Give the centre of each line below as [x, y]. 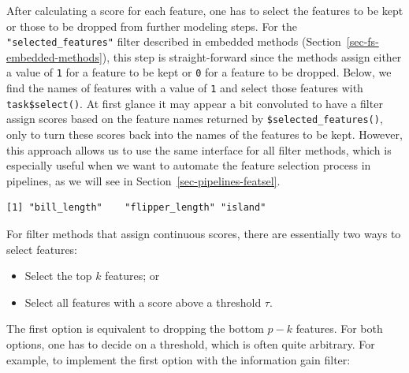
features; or [132, 276]
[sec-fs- [363, 41]
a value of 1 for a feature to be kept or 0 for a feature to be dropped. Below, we [199, 72]
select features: [42, 249]
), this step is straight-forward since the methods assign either [252, 56]
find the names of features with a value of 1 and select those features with [185, 88]
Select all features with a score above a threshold [143, 302]
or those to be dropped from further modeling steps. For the [152, 26]
